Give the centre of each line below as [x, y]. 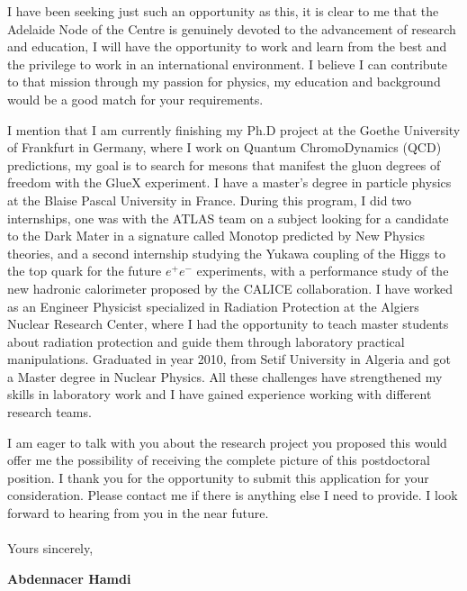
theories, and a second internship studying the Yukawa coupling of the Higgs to [226, 253]
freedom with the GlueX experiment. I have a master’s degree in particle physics [229, 182]
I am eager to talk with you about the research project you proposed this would [227, 442]
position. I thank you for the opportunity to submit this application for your [218, 477]
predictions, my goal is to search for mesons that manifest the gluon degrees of [224, 164]
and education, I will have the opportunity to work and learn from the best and [227, 46]
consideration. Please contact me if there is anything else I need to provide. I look [233, 495]
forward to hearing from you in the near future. [138, 513]
